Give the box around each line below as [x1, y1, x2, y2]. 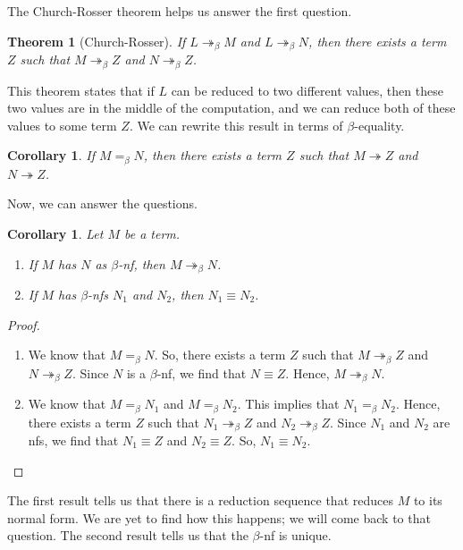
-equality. [354, 115, 405, 134]
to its [413, 491, 442, 510]
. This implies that [237, 394, 340, 413]
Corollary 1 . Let [7, 224, 104, 242]
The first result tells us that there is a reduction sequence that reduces [7, 491, 393, 510]
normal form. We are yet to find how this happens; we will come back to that [7, 508, 431, 527]
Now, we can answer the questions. [7, 194, 198, 213]
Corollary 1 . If [7, 146, 95, 165]
